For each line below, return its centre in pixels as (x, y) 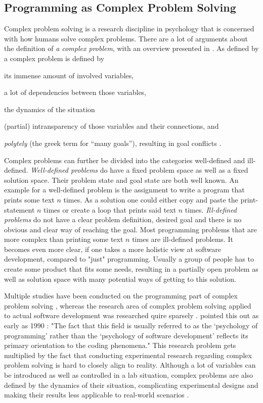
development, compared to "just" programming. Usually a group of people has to (129, 259)
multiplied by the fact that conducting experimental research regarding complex (128, 355)
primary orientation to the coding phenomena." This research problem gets (120, 345)
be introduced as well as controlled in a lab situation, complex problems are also (129, 375)
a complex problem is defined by (54, 58)
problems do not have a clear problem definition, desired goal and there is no (123, 219)
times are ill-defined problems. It (183, 239)
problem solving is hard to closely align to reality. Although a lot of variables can (130, 365)
